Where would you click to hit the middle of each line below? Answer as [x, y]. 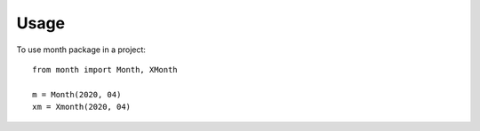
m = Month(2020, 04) [77, 94]
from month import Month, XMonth [105, 69]
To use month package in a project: [81, 50]
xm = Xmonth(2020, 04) [82, 107]
